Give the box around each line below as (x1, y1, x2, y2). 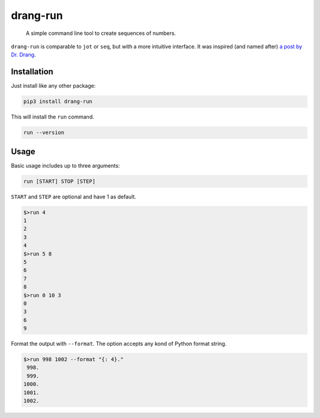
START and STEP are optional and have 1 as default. (11, 193, 136, 200)
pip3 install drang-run (23, 98, 93, 105)
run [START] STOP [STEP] (23, 178, 96, 185)
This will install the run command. (11, 113, 94, 121)
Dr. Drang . (11, 51, 36, 59)
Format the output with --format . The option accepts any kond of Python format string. (11, 340, 227, 348)
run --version (23, 129, 65, 136)
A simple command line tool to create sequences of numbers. (25, 30, 176, 37)
